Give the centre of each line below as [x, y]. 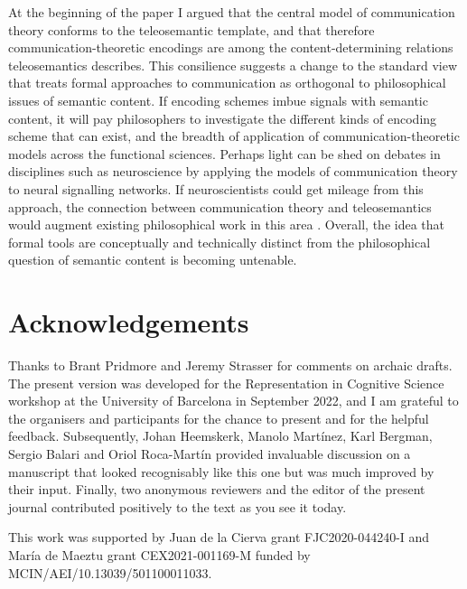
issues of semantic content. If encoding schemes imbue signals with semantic [218, 100]
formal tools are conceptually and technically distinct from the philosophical [219, 242]
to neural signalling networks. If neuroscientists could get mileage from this [216, 188]
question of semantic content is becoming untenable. [153, 260]
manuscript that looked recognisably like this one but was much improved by [221, 471]
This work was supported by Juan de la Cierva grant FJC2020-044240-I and [219, 537]
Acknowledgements [129, 322]
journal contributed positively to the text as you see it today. [177, 506]
